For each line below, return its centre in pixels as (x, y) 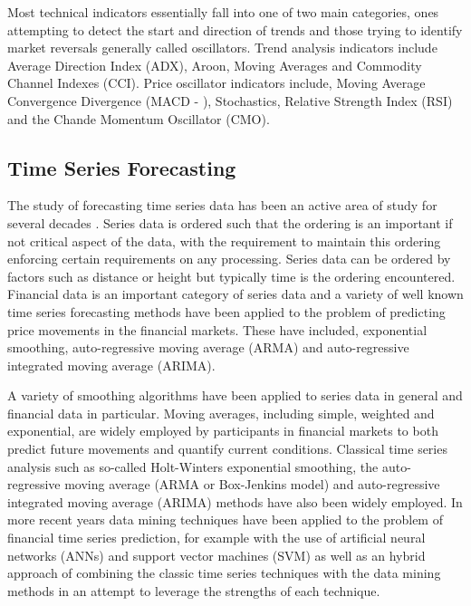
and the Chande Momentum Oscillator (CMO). (139, 118)
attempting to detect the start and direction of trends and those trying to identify (235, 29)
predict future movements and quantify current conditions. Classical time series (227, 449)
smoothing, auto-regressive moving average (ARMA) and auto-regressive (208, 347)
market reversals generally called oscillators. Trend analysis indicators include (222, 48)
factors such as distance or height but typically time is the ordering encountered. (231, 276)
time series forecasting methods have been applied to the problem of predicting (226, 311)
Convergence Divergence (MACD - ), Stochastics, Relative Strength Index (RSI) (230, 100)
